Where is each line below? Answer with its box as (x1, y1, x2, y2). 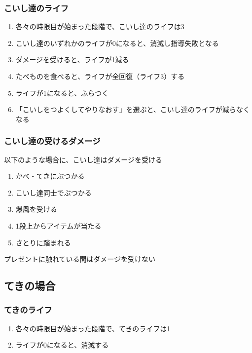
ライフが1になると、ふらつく (15, 87, 109, 98)
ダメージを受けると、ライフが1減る (15, 54, 129, 65)
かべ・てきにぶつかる (15, 171, 85, 181)
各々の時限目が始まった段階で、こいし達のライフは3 (15, 21, 184, 32)
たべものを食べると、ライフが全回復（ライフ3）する (15, 71, 185, 81)
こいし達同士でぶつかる (15, 187, 92, 197)
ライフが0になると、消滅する (15, 340, 109, 350)
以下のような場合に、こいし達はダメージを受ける (4, 154, 162, 164)
